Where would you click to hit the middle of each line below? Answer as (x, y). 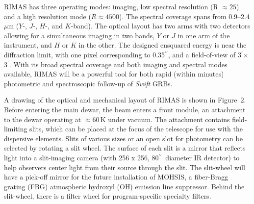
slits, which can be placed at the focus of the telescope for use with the (136, 129)
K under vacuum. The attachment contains (165, 119)
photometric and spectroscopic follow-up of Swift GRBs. (88, 83)
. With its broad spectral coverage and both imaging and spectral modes (118, 64)
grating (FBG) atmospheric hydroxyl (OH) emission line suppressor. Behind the (124, 186)
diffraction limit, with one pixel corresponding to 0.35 (85, 54)
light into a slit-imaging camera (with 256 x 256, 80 (81, 157)
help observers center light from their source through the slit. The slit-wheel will (125, 167)
